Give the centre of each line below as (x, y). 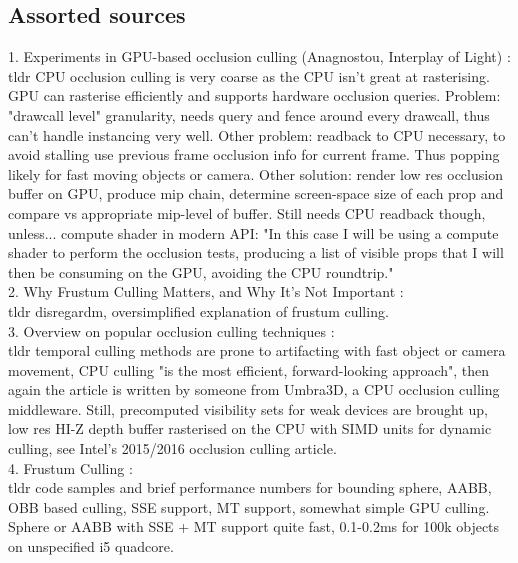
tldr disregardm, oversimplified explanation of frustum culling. (198, 310)
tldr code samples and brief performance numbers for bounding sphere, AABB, (250, 487)
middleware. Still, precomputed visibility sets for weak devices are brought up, (248, 408)
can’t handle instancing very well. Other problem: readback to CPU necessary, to (257, 134)
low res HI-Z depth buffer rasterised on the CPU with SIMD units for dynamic (250, 428)
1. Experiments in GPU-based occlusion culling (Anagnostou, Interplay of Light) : (259, 56)
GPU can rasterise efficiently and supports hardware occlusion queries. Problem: (254, 95)
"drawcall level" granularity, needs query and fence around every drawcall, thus (249, 114)
